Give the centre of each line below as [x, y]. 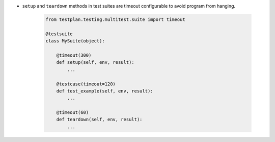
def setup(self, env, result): [95, 62]
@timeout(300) [74, 55]
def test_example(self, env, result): [105, 91]
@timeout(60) [73, 113]
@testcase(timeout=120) [86, 84]
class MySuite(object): [75, 41]
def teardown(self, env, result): [99, 120]
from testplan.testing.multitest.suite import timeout [115, 19]
